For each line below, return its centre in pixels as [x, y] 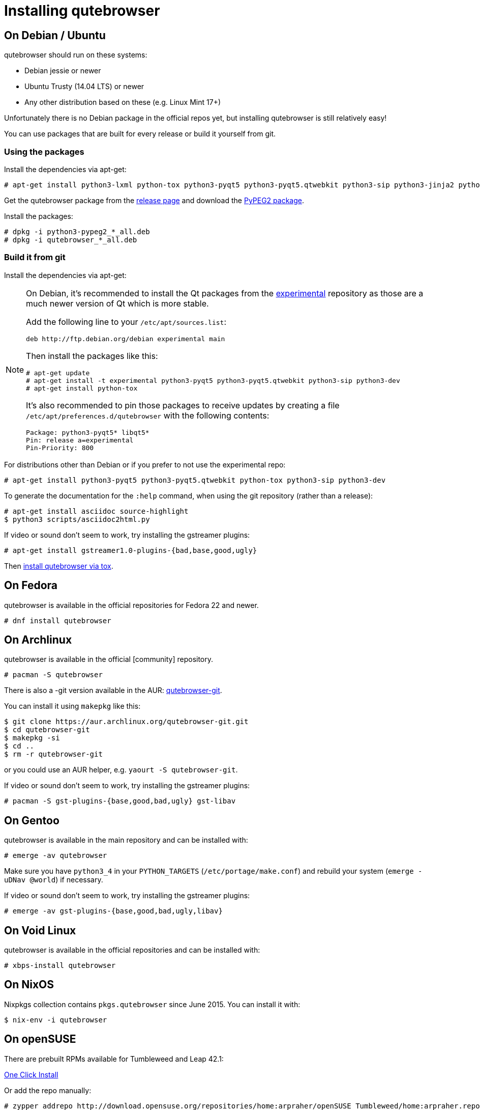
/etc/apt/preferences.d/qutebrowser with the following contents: [148, 415]
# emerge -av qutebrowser [56, 856]
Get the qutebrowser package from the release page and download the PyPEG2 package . [154, 200]
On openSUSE [40, 1039]
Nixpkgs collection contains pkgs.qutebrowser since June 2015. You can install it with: [152, 1004]
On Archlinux [38, 640]
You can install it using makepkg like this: [72, 706]
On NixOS [29, 985]
